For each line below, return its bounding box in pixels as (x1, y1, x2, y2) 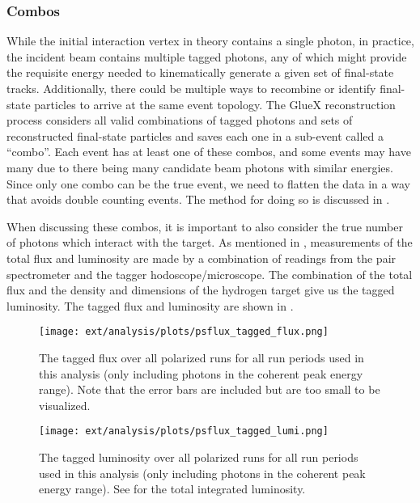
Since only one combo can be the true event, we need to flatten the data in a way (6, 175, 410, 192)
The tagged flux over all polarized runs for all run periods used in (39, 349, 364, 366)
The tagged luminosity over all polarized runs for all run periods (39, 449, 358, 465)
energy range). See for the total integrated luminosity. (39, 480, 306, 497)
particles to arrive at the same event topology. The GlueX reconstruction (34, 95, 396, 112)
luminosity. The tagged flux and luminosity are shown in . (6, 297, 294, 314)
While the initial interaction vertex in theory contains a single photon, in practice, (6, 32, 414, 49)
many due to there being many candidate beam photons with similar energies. (6, 159, 393, 175)
